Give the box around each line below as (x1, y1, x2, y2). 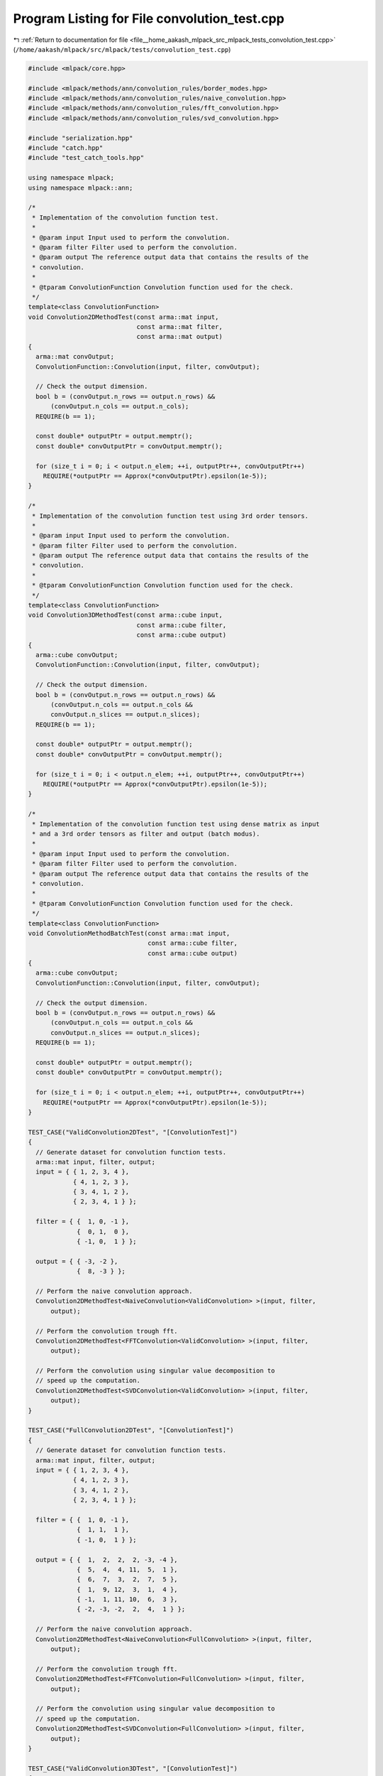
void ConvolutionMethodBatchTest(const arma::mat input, (28, 929, 231, 937)
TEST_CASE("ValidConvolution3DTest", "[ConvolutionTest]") (28, 1764, 238, 1772)
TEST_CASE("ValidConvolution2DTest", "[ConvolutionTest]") (28, 1128, 238, 1136)
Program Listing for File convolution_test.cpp (13, 11, 285, 26)
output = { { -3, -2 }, (35, 1257, 118, 1265)
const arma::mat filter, (136, 323, 223, 331)
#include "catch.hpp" (28, 144, 104, 152)
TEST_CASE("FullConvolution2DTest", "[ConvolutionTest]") (28, 1426, 234, 1434)
